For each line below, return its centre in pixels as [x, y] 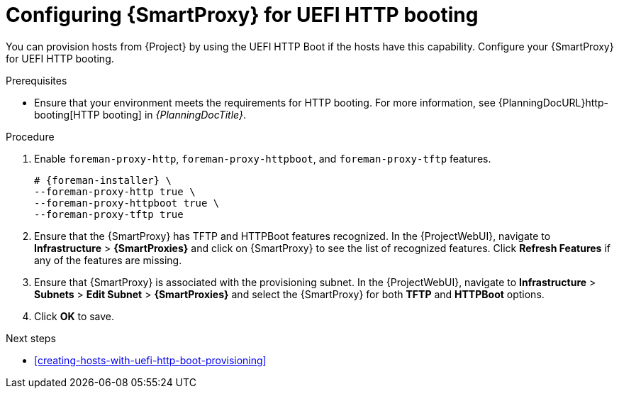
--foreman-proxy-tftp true [109, 214]
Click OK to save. [74, 316]
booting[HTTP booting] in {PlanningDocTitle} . [140, 114]
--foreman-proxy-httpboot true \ [127, 203]
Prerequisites [37, 80]
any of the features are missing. [108, 260]
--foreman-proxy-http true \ [115, 191]
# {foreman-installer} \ [103, 180]
